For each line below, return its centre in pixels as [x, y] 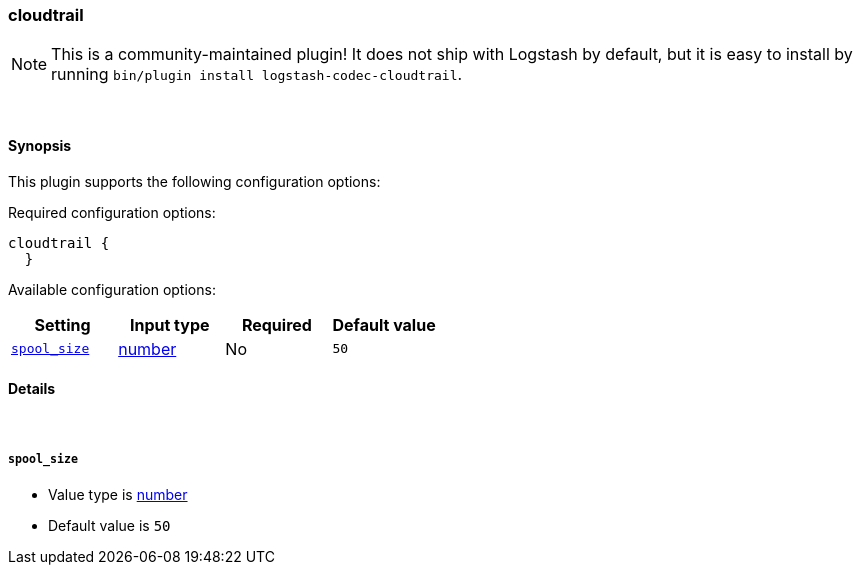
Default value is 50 [109, 525]
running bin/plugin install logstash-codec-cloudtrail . [257, 74]
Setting [62, 324]
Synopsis [40, 145]
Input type [169, 324]
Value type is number [118, 494]
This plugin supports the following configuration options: [194, 181]
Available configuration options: [112, 289]
